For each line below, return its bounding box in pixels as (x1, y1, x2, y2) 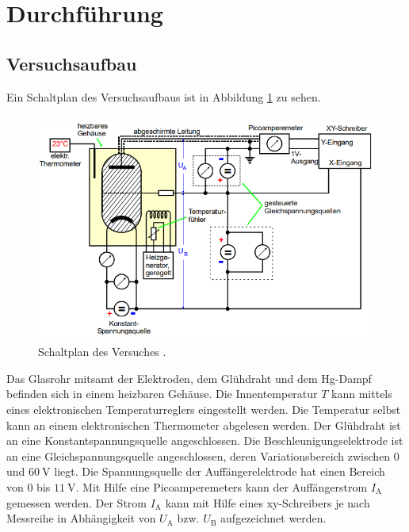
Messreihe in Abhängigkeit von (6, 510, 156, 526)
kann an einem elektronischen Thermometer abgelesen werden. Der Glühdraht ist (6, 416, 401, 433)
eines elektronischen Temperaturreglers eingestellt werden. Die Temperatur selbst (6, 401, 401, 417)
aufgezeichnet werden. (220, 510, 327, 526)
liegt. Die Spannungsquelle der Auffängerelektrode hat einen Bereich (54, 463, 385, 480)
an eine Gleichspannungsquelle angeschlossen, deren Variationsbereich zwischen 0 (6, 447, 399, 464)
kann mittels (331, 385, 392, 402)
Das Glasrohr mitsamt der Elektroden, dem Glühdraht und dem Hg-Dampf (6, 369, 372, 386)
